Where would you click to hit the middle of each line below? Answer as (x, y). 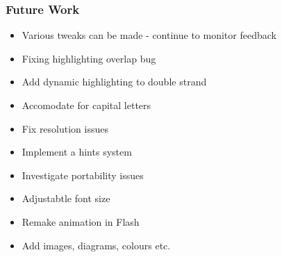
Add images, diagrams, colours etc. (96, 245)
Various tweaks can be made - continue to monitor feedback (149, 35)
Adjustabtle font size (66, 198)
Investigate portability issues (83, 175)
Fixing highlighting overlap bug (89, 58)
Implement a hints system (77, 152)
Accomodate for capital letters (86, 105)
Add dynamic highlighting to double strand (114, 82)
